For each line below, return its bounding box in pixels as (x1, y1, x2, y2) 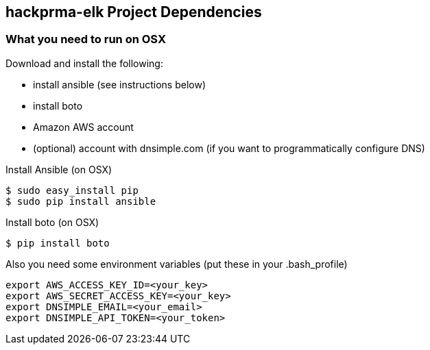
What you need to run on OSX (5, 32, 166, 47)
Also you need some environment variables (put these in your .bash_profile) (5, 258, 348, 270)
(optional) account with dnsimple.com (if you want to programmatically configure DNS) (33, 142, 425, 154)
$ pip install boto (5, 237, 110, 249)
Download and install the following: (5, 57, 163, 69)
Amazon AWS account (33, 121, 134, 133)
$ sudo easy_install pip (5, 184, 139, 196)
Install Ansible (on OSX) (5, 163, 112, 175)
